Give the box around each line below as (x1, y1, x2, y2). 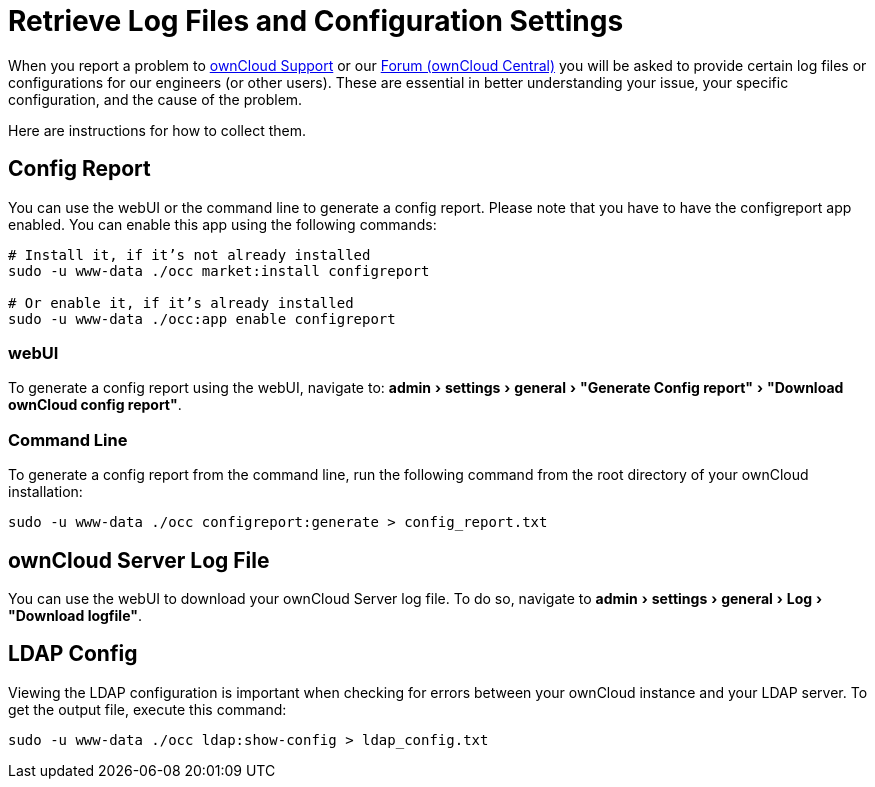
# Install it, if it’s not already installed (8, 246, 371, 263)
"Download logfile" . (8, 606, 142, 624)
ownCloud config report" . (8, 396, 182, 414)
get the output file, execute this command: (8, 700, 287, 718)
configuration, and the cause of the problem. (8, 90, 303, 108)
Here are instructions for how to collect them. (8, 121, 306, 139)
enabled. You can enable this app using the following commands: (8, 215, 437, 233)
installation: (8, 483, 83, 501)
